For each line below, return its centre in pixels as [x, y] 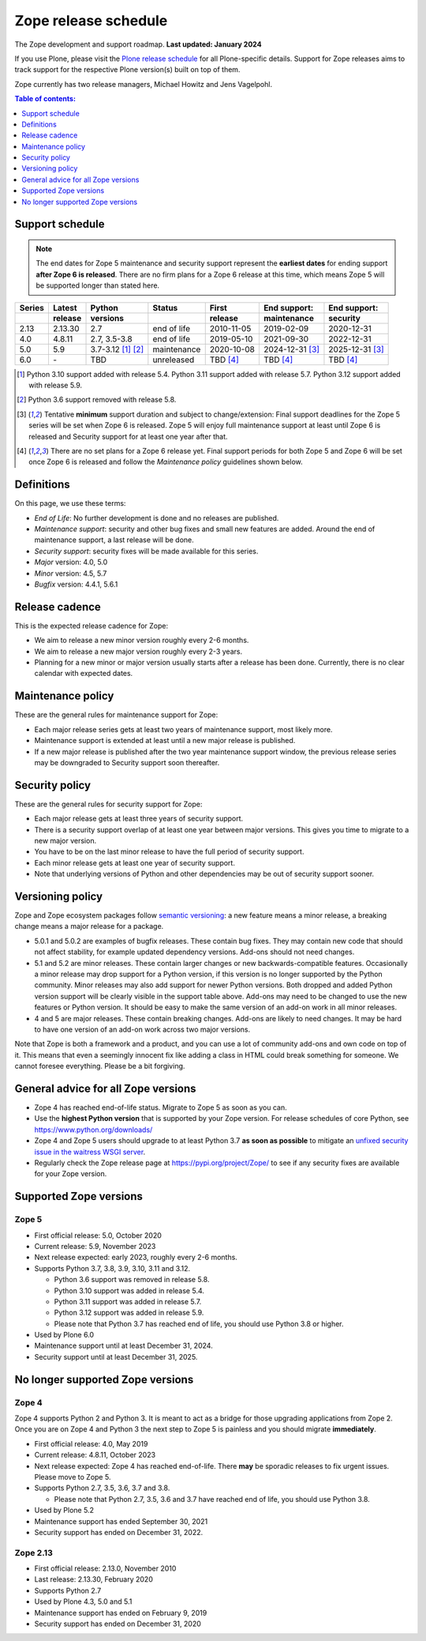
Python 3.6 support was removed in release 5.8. [132, 1280]
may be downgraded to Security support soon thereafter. [127, 762]
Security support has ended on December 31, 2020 [118, 1624]
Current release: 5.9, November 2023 [95, 1246]
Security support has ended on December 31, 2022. [119, 1532]
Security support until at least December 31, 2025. [116, 1356]
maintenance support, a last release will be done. [114, 540]
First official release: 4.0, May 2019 [91, 1443]
